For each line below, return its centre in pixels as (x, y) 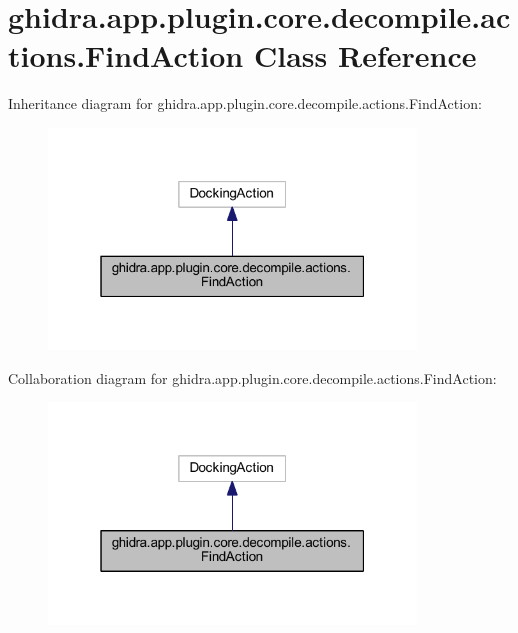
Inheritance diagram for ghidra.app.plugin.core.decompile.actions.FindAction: (245, 103)
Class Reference (365, 55)
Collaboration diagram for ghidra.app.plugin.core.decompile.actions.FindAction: (252, 377)
